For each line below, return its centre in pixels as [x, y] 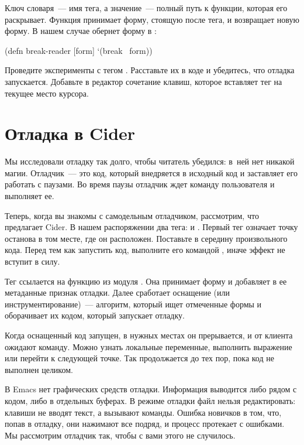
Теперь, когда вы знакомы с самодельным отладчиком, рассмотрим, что [132, 215]
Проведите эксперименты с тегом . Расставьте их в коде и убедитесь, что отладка [150, 70]
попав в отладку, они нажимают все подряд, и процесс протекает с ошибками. [145, 424]
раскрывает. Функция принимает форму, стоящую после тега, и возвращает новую [152, 19]
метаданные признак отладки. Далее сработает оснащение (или [117, 292]
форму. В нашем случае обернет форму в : [81, 31]
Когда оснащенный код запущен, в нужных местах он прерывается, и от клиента [149, 335]
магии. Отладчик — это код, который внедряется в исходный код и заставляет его [151, 172]
